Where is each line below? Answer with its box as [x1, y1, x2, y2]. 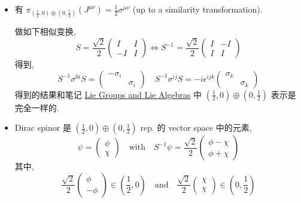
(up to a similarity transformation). [132, 3, 263, 15]
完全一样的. [14, 101, 59, 113]
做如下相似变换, [14, 25, 76, 38]
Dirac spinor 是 [14, 121, 71, 134]
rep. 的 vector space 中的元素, [140, 121, 252, 134]
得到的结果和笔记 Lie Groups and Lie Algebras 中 [14, 88, 202, 100]
